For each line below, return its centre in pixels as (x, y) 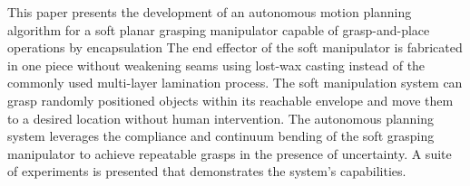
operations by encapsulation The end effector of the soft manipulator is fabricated (235, 47)
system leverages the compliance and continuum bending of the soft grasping (221, 136)
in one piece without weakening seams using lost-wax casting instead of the (216, 65)
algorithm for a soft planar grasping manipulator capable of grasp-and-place (219, 29)
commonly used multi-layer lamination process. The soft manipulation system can (235, 83)
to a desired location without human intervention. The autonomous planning (221, 118)
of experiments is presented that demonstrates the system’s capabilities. (207, 171)
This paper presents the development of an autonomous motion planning (210, 12)
